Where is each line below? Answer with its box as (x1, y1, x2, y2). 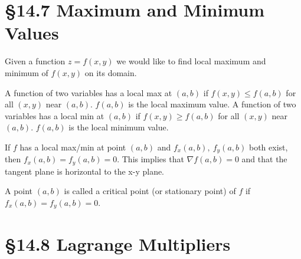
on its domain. (84, 66, 137, 78)
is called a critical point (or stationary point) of (64, 185, 236, 197)
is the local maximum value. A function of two (128, 98, 296, 110)
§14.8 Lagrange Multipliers (5, 231, 231, 255)
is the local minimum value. (68, 121, 169, 133)
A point (5, 185, 33, 197)
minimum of (5, 66, 48, 78)
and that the (241, 153, 287, 165)
